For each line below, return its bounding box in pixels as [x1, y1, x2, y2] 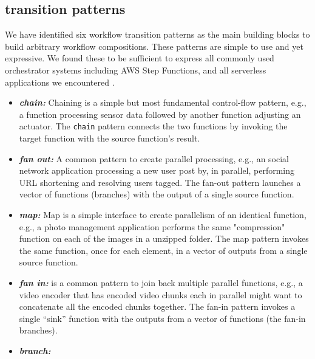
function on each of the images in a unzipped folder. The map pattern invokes [19, 232, 309, 245]
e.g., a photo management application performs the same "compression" [19, 220, 285, 233]
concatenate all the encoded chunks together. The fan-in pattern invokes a [19, 300, 296, 313]
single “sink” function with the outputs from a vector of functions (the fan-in [19, 312, 306, 324]
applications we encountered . [5, 75, 115, 88]
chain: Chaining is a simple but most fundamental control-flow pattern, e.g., [19, 96, 307, 109]
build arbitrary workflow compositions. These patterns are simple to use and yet [5, 39, 303, 52]
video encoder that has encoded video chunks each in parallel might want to [19, 288, 302, 301]
